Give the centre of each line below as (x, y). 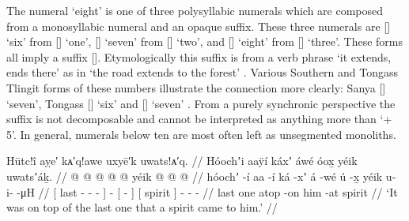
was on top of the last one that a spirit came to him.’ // (142, 207)
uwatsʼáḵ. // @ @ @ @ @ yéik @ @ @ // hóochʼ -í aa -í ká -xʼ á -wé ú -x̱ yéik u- (201, 176)
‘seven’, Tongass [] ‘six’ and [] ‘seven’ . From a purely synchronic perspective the (201, 103)
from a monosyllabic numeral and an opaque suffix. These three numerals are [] (199, 26)
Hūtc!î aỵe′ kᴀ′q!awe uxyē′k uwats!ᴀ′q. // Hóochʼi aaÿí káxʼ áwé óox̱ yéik (182, 161)
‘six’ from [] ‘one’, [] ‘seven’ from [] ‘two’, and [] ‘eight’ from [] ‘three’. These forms (205, 41)
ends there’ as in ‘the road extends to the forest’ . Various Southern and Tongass (203, 72)
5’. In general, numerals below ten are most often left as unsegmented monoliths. (201, 134)
